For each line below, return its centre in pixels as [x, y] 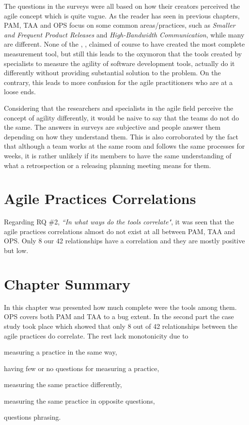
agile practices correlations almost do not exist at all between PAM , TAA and [120, 231]
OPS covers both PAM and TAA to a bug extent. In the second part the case [119, 316]
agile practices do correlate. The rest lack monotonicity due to [96, 335]
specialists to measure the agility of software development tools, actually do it [119, 63]
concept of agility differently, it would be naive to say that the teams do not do [122, 117]
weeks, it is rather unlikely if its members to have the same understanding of [118, 155]
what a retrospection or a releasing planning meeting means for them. [108, 165]
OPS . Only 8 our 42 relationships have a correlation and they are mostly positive [124, 241]
